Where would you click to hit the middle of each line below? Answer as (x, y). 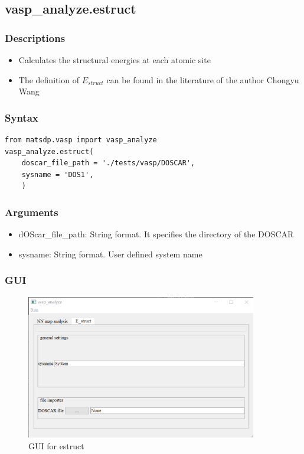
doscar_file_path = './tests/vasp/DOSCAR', (108, 163)
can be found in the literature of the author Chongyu (203, 79)
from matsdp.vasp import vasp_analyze (81, 140)
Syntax (22, 117)
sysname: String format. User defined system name (110, 254)
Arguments (32, 212)
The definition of (49, 79)
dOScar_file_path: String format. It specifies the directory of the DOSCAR (156, 234)
